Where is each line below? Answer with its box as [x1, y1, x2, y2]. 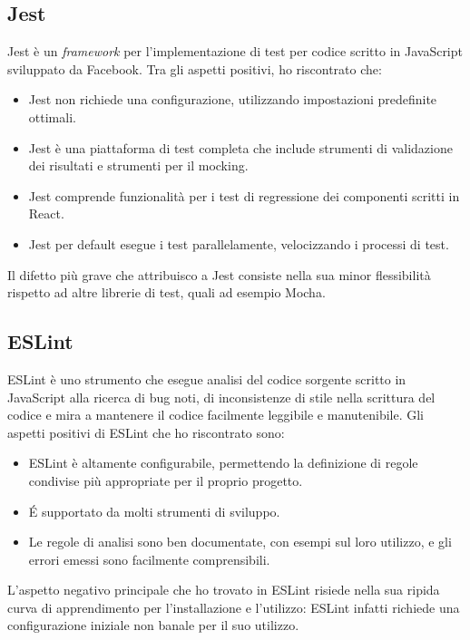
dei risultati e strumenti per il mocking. [28, 156, 249, 175]
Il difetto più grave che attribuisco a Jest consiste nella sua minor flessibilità [7, 265, 431, 284]
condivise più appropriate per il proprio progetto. [28, 470, 303, 490]
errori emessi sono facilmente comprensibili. [28, 549, 270, 568]
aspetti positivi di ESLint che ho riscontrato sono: [7, 422, 285, 441]
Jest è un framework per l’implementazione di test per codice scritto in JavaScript [7, 42, 463, 61]
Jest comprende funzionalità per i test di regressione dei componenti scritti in [28, 186, 460, 205]
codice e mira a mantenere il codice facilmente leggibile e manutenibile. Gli [7, 405, 425, 424]
